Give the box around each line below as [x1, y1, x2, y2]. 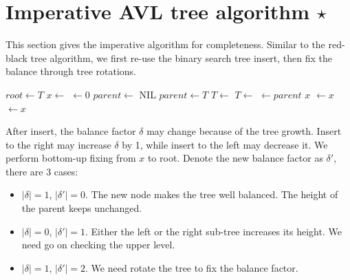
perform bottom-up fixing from [6, 151, 136, 165]
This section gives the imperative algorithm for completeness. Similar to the [6, 37, 325, 52]
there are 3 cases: [6, 164, 78, 178]
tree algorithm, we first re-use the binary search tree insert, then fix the [30, 50, 333, 65]
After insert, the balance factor [6, 124, 136, 138]
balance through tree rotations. [6, 64, 136, 78]
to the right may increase [6, 137, 111, 151]
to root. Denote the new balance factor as [147, 151, 323, 165]
